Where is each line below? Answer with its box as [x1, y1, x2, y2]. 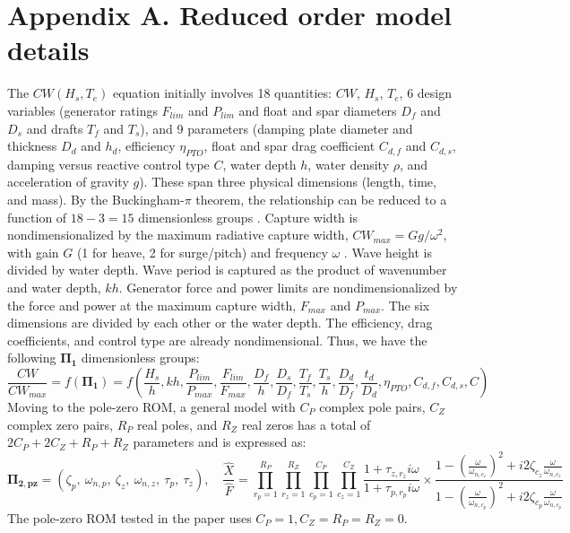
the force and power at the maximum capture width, [7, 295, 297, 314]
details [7, 31, 90, 68]
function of [7, 207, 67, 226]
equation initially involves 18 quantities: [112, 83, 332, 102]
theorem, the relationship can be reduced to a [195, 190, 447, 209]
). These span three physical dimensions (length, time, [139, 172, 436, 191]
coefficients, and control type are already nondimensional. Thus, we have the [7, 330, 427, 349]
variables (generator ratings [7, 100, 158, 119]
